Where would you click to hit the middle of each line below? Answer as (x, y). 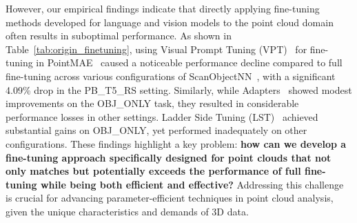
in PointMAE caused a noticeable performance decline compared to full (189, 62)
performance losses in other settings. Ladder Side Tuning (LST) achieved (162, 116)
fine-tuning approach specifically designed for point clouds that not (169, 157)
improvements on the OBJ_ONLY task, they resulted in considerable (152, 103)
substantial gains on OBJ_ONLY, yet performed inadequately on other (156, 130)
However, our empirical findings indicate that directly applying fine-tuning (163, 8)
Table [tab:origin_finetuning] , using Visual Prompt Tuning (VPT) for (156, 49)
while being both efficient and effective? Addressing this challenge (192, 184)
